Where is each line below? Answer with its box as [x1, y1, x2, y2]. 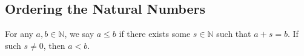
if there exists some [119, 27, 191, 40]
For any [5, 27, 33, 40]
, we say [64, 27, 94, 40]
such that [216, 27, 251, 40]
